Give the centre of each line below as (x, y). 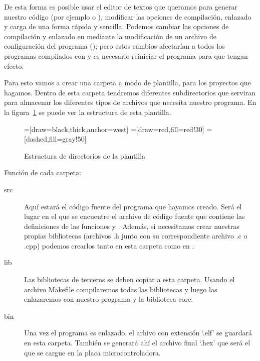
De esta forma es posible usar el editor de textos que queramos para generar (121, 7)
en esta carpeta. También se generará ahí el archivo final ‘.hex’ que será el (137, 343)
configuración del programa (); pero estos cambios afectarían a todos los (114, 46)
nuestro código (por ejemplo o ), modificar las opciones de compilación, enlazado (128, 16)
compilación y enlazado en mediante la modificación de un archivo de (110, 36)
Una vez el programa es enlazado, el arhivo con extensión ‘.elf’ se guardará (138, 333)
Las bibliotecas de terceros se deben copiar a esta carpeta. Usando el (129, 279)
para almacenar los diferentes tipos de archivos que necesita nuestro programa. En (130, 102)
